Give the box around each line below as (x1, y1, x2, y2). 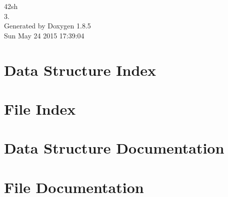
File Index (4, 98, 76, 119)
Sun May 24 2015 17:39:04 (4, 30, 84, 40)
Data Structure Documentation (4, 138, 224, 158)
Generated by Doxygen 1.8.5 (4, 20, 91, 31)
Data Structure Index (4, 59, 156, 80)
